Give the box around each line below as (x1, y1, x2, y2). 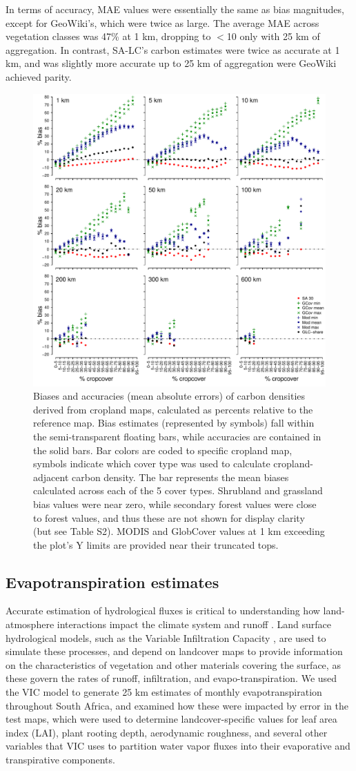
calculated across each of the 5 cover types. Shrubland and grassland (33, 483, 323, 498)
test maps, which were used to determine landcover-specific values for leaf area (6, 712, 337, 726)
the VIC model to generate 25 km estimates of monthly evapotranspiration (6, 685, 322, 699)
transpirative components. (6, 752, 115, 767)
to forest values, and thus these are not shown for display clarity (33, 510, 305, 525)
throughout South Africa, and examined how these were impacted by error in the (6, 698, 348, 712)
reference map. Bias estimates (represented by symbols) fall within (33, 416, 315, 430)
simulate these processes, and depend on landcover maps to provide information (6, 644, 343, 658)
